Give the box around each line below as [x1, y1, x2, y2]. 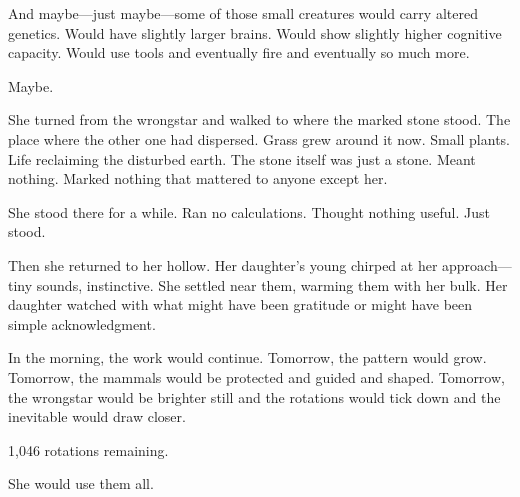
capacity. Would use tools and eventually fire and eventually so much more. [8, 42, 470, 63]
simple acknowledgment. [8, 313, 156, 334]
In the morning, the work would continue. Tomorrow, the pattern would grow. [8, 347, 487, 368]
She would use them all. [8, 473, 154, 494]
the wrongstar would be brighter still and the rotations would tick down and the [8, 386, 501, 407]
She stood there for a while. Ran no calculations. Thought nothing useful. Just [8, 201, 490, 222]
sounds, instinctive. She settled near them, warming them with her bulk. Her [36, 274, 508, 295]
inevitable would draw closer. [8, 406, 186, 427]
